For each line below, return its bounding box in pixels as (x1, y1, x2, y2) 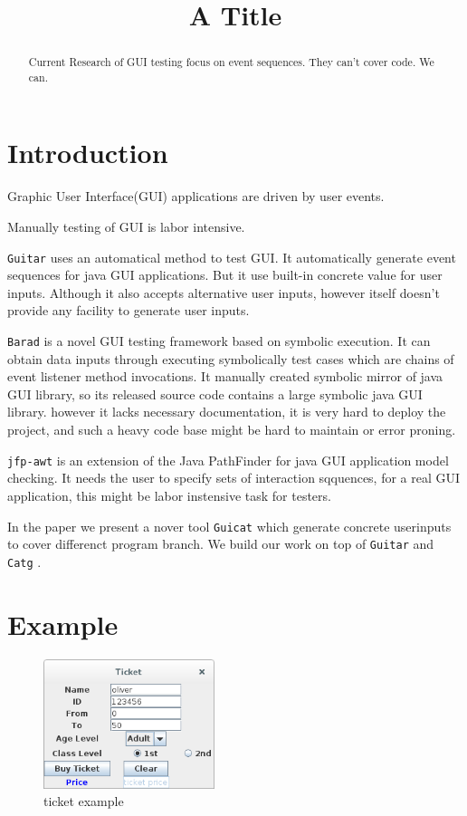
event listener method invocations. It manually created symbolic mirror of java (7, 367, 443, 386)
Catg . (7, 552, 42, 571)
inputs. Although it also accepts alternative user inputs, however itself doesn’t (7, 283, 440, 302)
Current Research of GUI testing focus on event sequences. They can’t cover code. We (28, 54, 434, 70)
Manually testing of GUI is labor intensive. (7, 217, 245, 236)
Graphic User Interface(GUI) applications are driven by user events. (7, 187, 385, 206)
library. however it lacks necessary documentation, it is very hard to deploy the (7, 402, 446, 421)
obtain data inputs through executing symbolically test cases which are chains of (7, 349, 454, 368)
